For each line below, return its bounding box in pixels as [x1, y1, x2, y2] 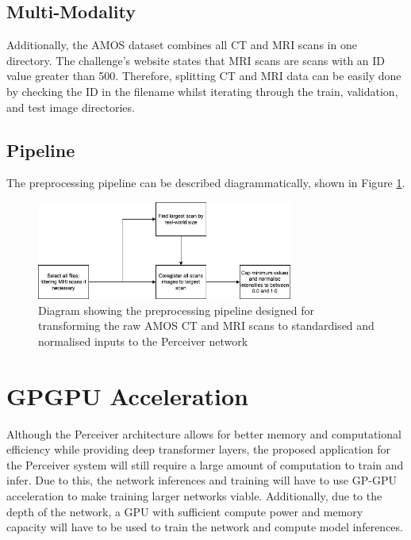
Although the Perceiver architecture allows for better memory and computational [6, 425, 401, 442]
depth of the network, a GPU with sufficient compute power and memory [6, 503, 363, 519]
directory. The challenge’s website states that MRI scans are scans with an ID [6, 52, 386, 68]
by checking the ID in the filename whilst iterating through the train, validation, [6, 82, 398, 99]
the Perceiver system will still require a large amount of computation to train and [6, 456, 404, 473]
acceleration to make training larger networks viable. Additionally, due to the [6, 488, 382, 504]
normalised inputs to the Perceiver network [38, 332, 248, 349]
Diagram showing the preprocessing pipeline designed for [38, 301, 314, 318]
